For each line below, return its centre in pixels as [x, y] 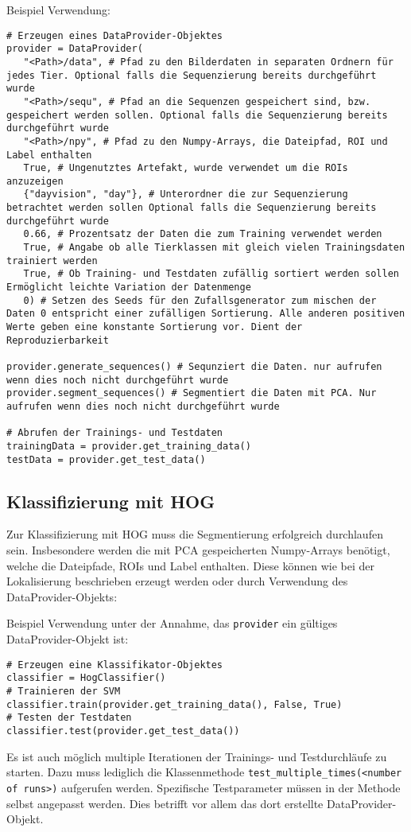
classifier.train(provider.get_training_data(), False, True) [174, 704]
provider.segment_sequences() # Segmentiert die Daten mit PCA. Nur [192, 393]
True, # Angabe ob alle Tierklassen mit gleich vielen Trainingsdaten [214, 248]
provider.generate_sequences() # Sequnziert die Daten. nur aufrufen [194, 367]
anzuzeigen [35, 181]
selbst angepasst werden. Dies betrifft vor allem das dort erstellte [165, 803]
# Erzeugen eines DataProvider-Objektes [115, 35]
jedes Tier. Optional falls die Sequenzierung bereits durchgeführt [192, 75]
